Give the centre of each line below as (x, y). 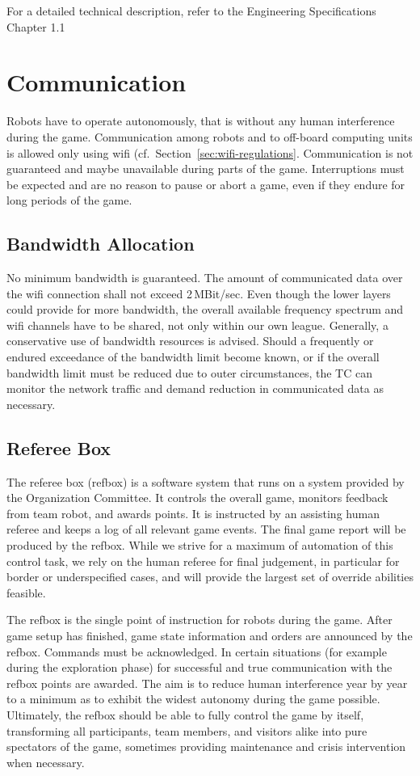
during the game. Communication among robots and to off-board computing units (210, 136)
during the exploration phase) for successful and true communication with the (199, 667)
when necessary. (46, 762)
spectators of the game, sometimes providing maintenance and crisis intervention (206, 746)
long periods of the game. (69, 200)
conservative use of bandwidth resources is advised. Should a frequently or (190, 341)
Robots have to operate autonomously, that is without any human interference (201, 121)
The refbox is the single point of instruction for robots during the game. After (199, 620)
